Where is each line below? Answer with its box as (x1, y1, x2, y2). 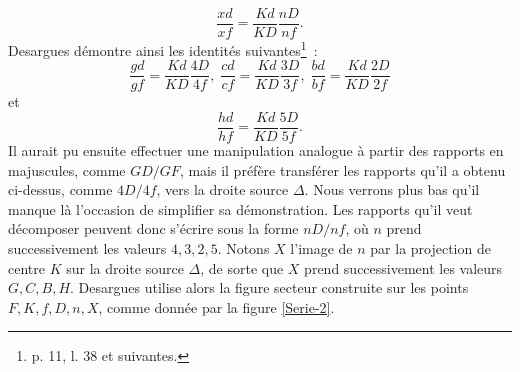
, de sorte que (200, 257, 284, 278)
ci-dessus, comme (8, 179, 113, 200)
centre (8, 257, 45, 278)
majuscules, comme (8, 159, 126, 180)
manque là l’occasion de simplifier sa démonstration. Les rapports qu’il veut (8, 198, 473, 219)
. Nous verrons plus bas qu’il (304, 179, 480, 200)
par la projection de (370, 238, 491, 258)
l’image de (290, 238, 353, 258)
